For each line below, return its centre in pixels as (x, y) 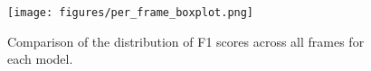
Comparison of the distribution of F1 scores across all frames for (186, 41)
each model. (40, 59)
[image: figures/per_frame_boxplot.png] (131, 13)
